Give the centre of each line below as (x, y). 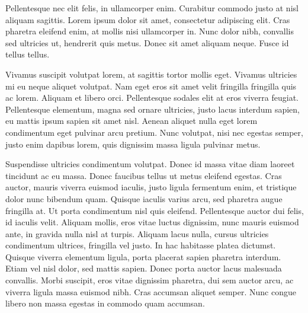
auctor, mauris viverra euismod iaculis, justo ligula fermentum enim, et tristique (151, 187)
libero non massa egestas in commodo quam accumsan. (105, 303)
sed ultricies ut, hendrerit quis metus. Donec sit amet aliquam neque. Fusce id (147, 42)
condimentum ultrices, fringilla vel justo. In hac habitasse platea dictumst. (141, 245)
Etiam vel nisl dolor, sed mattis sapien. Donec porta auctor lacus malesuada (144, 268)
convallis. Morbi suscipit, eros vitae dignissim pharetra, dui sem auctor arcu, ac (150, 280)
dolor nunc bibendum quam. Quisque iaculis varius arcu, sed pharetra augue (144, 198)
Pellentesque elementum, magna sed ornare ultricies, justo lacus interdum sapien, (153, 109)
